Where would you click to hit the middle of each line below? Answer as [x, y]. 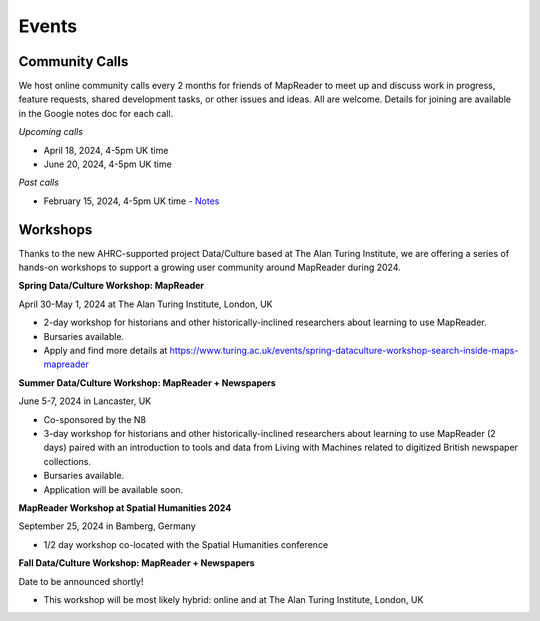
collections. [67, 461]
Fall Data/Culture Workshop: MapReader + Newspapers [136, 563]
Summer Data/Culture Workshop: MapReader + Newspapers [147, 382]
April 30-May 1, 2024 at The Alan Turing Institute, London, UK [145, 304]
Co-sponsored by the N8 [95, 419]
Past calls [39, 182]
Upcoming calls [51, 132]
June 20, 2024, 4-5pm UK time [107, 164]
